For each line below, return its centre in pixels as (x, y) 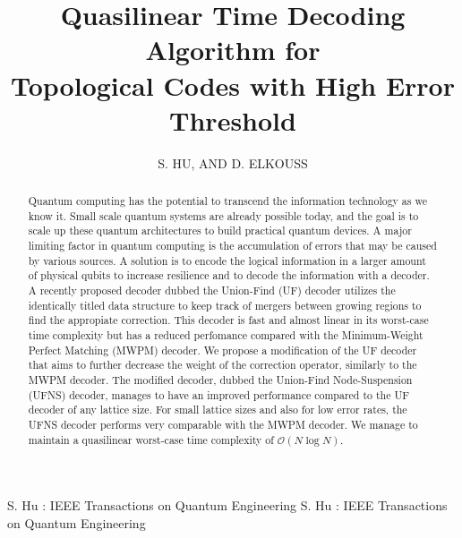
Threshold (233, 120)
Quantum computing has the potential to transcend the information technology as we (227, 201)
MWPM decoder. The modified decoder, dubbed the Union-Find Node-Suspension (220, 379)
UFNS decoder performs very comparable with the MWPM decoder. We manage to (223, 424)
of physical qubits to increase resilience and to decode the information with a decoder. (229, 275)
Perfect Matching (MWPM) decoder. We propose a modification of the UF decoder (222, 350)
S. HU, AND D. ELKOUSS (233, 162)
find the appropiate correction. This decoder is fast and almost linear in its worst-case (228, 320)
